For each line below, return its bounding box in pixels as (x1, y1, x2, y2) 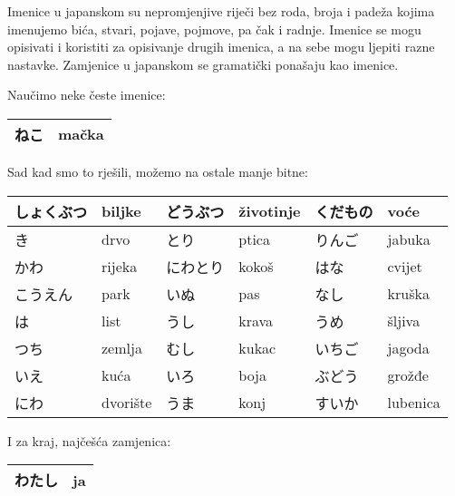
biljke (102, 200, 141, 222)
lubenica (387, 392, 440, 413)
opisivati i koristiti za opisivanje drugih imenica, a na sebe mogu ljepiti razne (7, 37, 435, 56)
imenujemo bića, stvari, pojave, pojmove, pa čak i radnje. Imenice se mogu (7, 19, 421, 38)
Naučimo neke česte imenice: (7, 85, 166, 104)
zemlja (102, 337, 142, 359)
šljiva (387, 310, 421, 332)
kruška (387, 283, 430, 305)
